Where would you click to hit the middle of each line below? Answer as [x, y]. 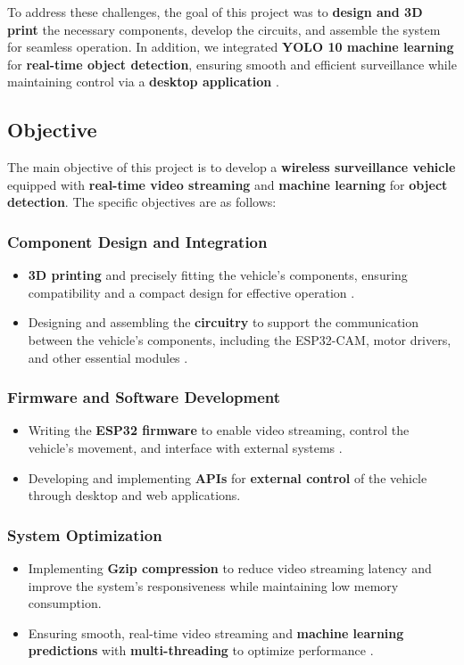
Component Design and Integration [137, 241]
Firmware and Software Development [144, 397]
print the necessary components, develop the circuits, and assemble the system [224, 29]
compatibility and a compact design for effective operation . [191, 292]
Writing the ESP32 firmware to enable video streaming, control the [219, 430]
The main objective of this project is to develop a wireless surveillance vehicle [232, 167]
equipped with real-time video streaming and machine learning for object [228, 184]
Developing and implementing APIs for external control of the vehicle [228, 477]
